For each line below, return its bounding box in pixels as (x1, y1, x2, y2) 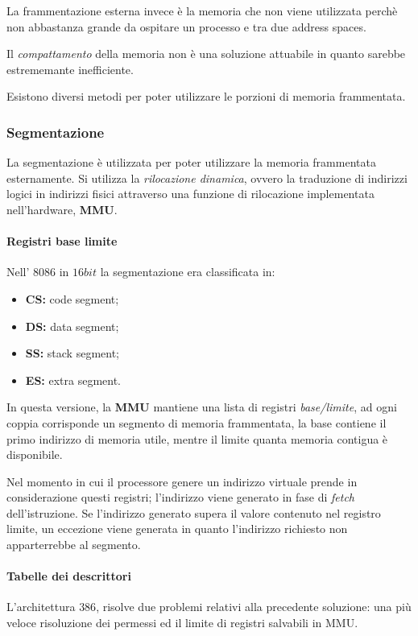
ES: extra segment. (25, 371, 122, 388)
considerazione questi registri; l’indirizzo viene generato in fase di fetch (6, 489, 354, 506)
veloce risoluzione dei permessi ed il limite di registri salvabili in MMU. (6, 614, 358, 631)
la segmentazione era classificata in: (100, 263, 275, 280)
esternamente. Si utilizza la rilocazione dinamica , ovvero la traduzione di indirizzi (6, 169, 408, 186)
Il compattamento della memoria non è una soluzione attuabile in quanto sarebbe (6, 45, 406, 62)
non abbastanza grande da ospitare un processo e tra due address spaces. (6, 18, 366, 35)
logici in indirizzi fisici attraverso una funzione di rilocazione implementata (6, 185, 375, 202)
